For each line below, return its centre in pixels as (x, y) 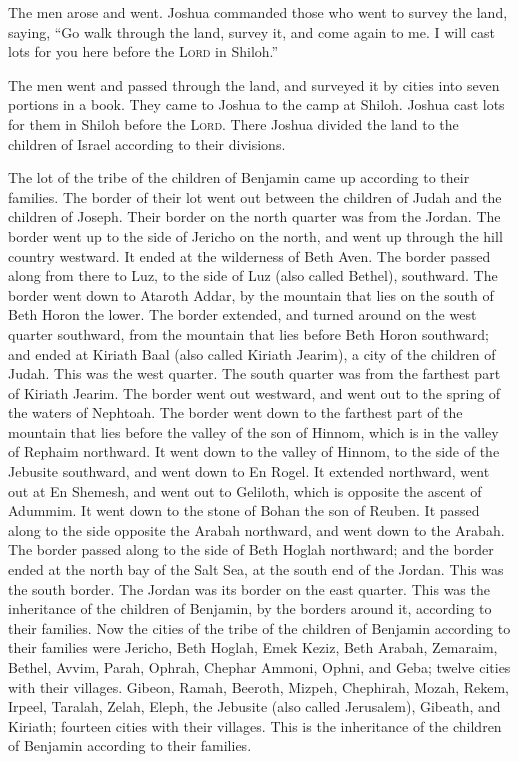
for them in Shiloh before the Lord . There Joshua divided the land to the (233, 123)
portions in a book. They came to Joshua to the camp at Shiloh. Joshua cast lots (256, 104)
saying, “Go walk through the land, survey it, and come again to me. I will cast (251, 31)
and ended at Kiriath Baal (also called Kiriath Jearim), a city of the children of (252, 353)
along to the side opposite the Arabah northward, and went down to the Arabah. (256, 529)
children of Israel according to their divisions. (147, 143)
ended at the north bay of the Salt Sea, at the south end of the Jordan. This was (256, 569)
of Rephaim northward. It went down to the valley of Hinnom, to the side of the (254, 451)
